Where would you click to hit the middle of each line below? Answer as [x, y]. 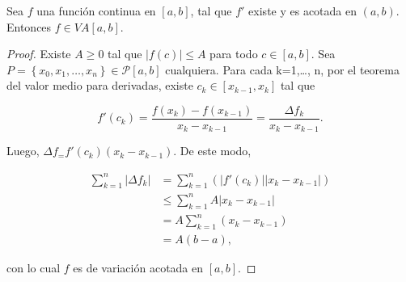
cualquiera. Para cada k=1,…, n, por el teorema [282, 69]
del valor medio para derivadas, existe [100, 85]
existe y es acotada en [303, 11]
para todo [234, 54]
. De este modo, [212, 151]
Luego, [23, 151]
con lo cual [34, 268]
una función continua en [96, 11]
